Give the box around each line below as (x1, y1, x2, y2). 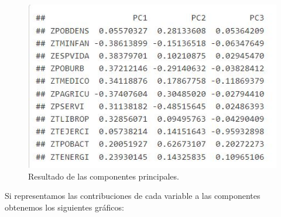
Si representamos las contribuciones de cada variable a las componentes (5, 190, 261, 202)
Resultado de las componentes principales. (28, 170, 179, 182)
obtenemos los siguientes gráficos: (5, 201, 124, 213)
